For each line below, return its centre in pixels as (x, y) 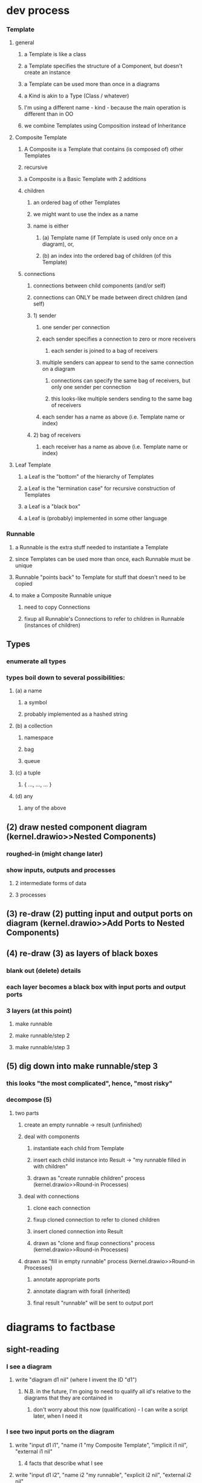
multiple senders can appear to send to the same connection (118, 362)
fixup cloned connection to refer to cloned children (96, 1219)
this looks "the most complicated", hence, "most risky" (90, 1084)
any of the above (45, 808)
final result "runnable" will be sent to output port (93, 1303)
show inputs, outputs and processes (61, 870)
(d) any (24, 796)
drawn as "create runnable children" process (89, 1178)
